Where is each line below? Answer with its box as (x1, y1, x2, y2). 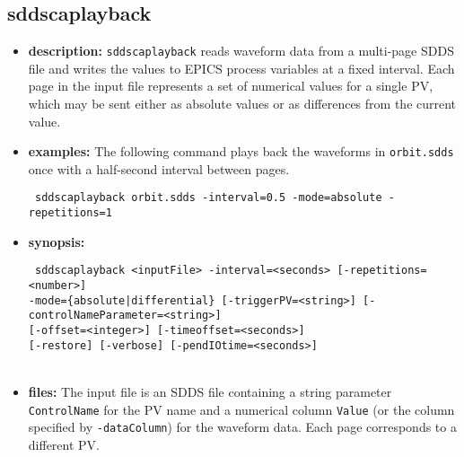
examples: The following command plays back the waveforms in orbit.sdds (28, 142, 454, 161)
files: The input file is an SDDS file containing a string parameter (28, 382, 392, 400)
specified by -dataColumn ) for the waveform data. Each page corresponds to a (28, 417, 457, 436)
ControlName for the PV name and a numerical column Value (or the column (28, 400, 455, 418)
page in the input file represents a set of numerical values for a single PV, (28, 76, 433, 95)
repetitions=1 (28, 207, 112, 220)
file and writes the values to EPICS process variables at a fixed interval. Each (28, 58, 455, 77)
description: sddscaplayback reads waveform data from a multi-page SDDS (28, 41, 454, 60)
